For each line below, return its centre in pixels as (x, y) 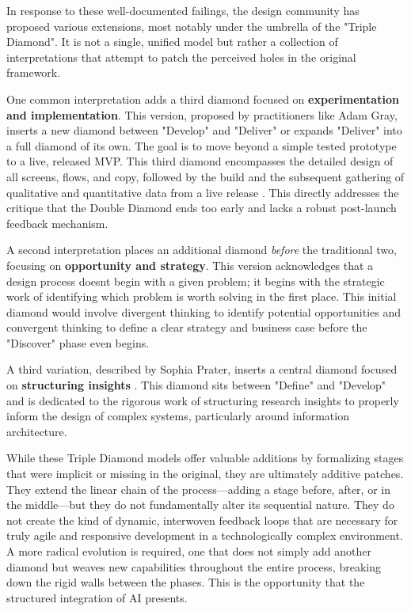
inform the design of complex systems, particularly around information (178, 416)
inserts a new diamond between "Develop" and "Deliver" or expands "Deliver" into (204, 130)
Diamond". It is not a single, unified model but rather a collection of (172, 42)
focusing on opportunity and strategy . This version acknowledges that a (190, 265)
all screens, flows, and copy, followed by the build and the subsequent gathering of (205, 176)
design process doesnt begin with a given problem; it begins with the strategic (196, 281)
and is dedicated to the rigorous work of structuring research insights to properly (203, 400)
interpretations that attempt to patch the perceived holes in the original (181, 57)
